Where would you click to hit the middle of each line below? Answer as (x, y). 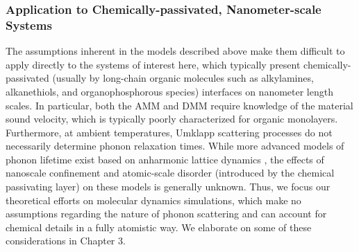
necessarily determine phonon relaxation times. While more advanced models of (175, 146)
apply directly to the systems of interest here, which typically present (153, 64)
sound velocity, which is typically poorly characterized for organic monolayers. (172, 119)
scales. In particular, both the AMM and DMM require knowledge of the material (179, 105)
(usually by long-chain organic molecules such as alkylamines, (183, 78)
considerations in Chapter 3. (66, 241)
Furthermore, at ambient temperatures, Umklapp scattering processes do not (169, 132)
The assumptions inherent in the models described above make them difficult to (175, 51)
